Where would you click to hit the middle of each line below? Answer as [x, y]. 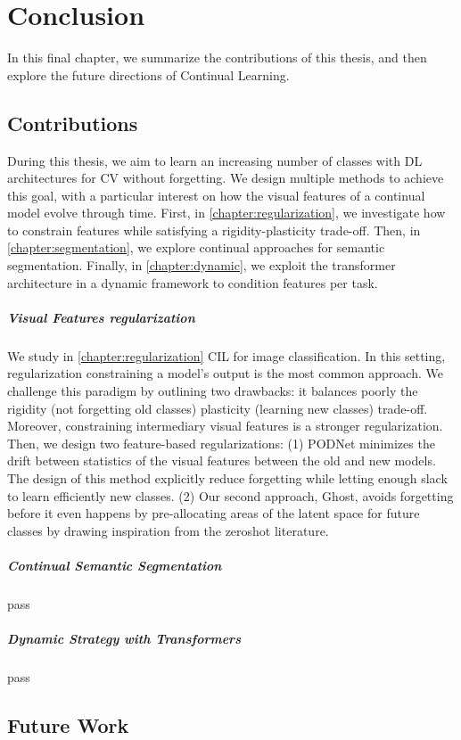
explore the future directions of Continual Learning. [148, 74]
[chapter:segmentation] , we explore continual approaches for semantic [196, 247]
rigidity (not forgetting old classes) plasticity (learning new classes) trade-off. [218, 408]
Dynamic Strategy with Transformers [124, 639]
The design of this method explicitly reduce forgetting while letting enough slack [227, 477]
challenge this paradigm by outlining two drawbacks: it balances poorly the [213, 391]
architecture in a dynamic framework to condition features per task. [193, 282]
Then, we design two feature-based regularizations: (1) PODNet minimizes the [221, 443]
